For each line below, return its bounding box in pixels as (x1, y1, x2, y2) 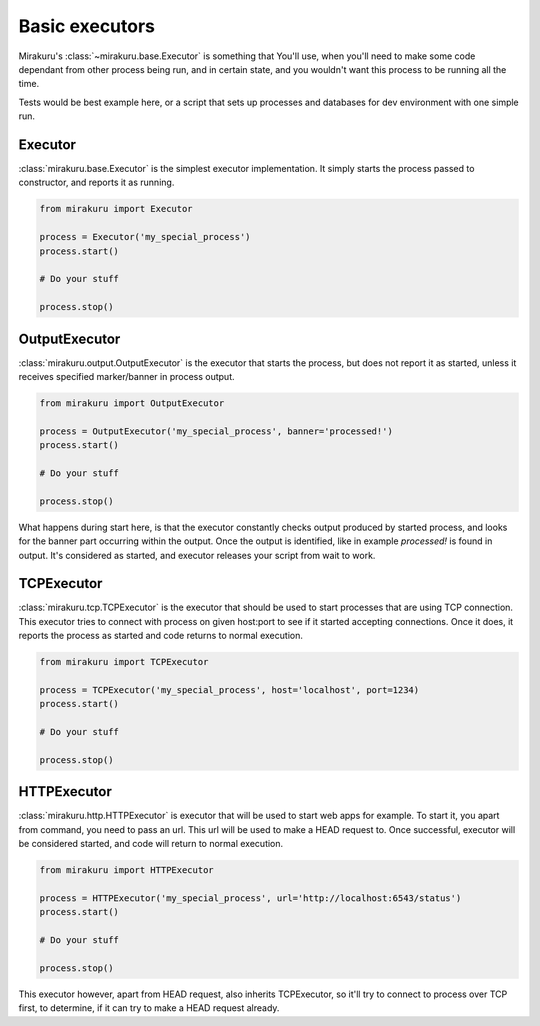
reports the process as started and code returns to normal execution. (18, 630, 304, 642)
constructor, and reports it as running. (18, 176, 175, 189)
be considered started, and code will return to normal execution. (18, 838, 284, 850)
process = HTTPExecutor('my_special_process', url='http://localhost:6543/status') (39, 892, 462, 904)
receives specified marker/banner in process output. (18, 371, 235, 383)
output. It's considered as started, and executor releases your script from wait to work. (18, 549, 376, 561)
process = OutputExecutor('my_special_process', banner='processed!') (39, 425, 394, 437)
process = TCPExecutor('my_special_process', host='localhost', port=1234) (39, 684, 420, 695)
